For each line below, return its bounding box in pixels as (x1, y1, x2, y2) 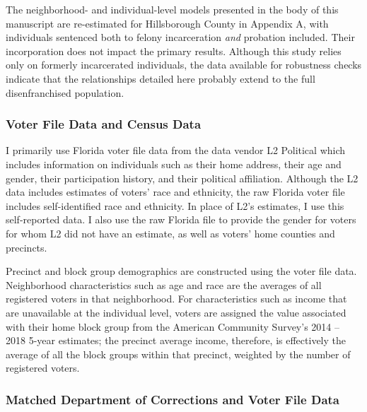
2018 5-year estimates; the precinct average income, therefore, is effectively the (6, 333, 346, 348)
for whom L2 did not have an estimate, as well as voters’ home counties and (6, 225, 335, 240)
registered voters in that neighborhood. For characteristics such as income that (6, 291, 347, 306)
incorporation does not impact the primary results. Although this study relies (6, 43, 342, 58)
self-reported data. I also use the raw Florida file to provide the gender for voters (6, 212, 356, 227)
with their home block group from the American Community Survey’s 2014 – (6, 319, 339, 334)
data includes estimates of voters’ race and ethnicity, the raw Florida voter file (6, 184, 345, 199)
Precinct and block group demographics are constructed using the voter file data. (6, 264, 357, 278)
